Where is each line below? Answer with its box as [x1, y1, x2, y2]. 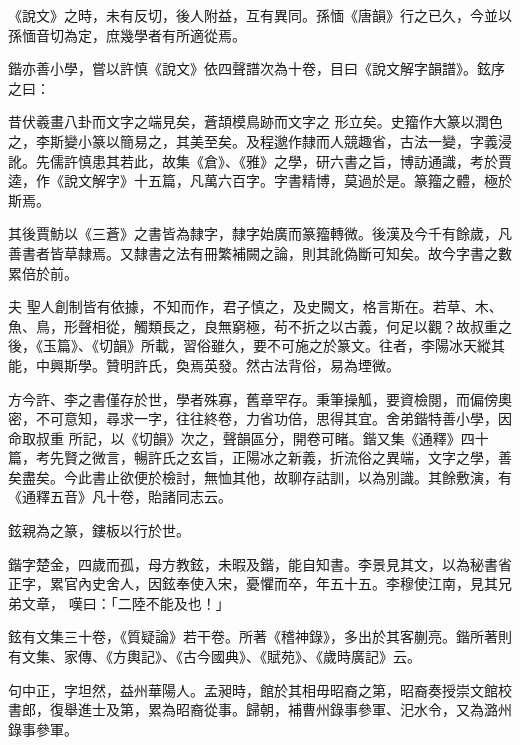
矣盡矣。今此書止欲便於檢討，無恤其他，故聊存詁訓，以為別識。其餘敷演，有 [8, 466, 512, 487]
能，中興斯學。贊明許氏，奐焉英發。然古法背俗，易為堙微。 [8, 354, 400, 375]
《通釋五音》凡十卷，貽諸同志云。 [8, 486, 232, 507]
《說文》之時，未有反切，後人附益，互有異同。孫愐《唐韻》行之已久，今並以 [8, 5, 512, 25]
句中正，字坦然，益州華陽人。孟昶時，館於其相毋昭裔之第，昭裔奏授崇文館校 [8, 679, 512, 700]
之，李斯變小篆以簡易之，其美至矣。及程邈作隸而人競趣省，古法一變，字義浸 [8, 130, 512, 151]
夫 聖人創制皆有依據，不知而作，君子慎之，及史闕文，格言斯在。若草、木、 [8, 296, 503, 317]
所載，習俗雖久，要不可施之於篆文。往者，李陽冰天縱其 [140, 335, 505, 356]
